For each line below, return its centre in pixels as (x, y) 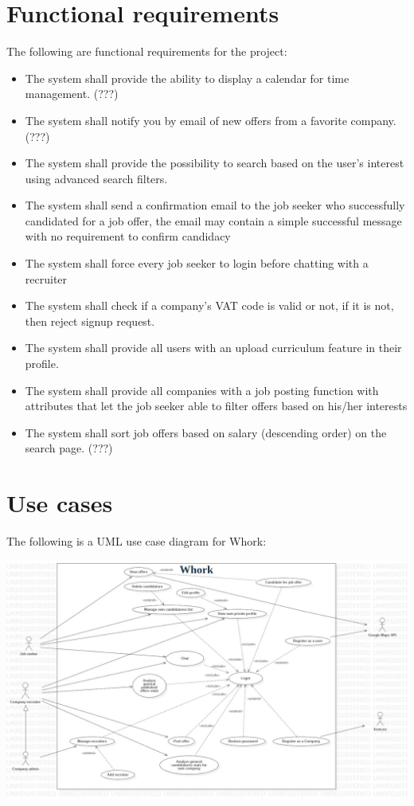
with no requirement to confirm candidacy (128, 236)
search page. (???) (69, 448)
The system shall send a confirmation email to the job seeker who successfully (215, 205)
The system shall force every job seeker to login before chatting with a (197, 263)
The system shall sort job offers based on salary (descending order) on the (206, 432)
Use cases (60, 503)
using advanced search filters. (96, 178)
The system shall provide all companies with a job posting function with (202, 390)
